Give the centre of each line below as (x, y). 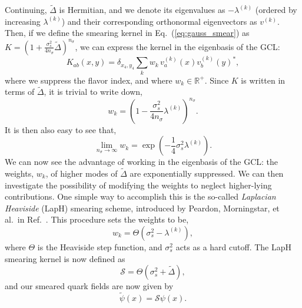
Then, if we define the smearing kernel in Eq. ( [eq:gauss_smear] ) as (127, 33)
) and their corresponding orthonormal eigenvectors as (159, 21)
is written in (263, 80)
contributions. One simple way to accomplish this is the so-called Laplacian (140, 196)
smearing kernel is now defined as (65, 258)
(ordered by (276, 10)
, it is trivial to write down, (93, 92)
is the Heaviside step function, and (100, 246)
